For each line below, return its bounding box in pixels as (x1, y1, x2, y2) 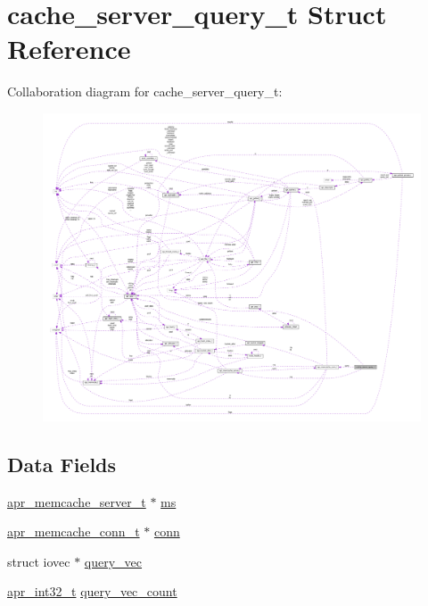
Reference (7, 30, 131, 67)
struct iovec (7, 552, 70, 570)
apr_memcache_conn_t (7, 522, 140, 541)
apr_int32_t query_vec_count (7, 582, 177, 601)
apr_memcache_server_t (7, 492, 146, 511)
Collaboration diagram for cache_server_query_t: (7, 82, 283, 101)
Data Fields (7, 450, 117, 477)
